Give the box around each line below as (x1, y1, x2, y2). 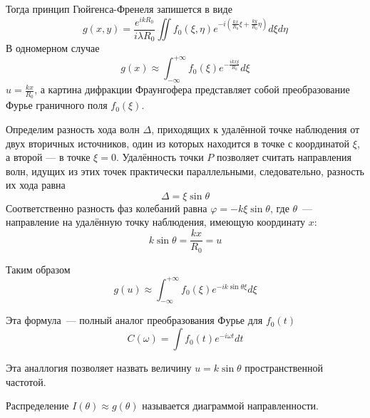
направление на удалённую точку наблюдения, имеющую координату (6, 214, 306, 229)
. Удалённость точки (115, 150, 204, 164)
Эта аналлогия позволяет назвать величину (6, 360, 192, 375)
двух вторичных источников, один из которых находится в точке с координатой (6, 135, 350, 150)
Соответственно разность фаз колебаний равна (6, 200, 207, 215)
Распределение (6, 398, 69, 413)
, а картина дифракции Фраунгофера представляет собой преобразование (34, 82, 350, 97)
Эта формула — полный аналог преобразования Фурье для (6, 313, 263, 328)
